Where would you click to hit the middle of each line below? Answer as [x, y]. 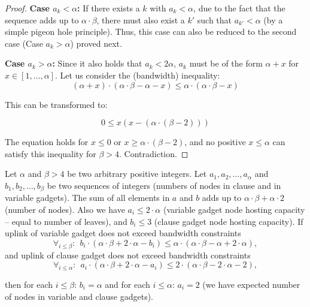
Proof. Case [27, 8]
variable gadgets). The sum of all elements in [87, 198]
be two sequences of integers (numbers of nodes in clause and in [164, 185]
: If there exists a [109, 8]
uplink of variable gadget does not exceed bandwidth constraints [123, 233]
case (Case [24, 43]
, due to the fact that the [239, 8]
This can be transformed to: [56, 104]
